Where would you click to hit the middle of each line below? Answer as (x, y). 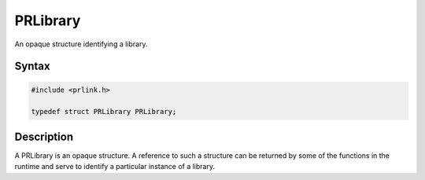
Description (44, 136)
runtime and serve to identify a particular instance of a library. (115, 167)
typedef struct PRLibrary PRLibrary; (104, 112)
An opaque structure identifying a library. (81, 44)
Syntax (32, 66)
